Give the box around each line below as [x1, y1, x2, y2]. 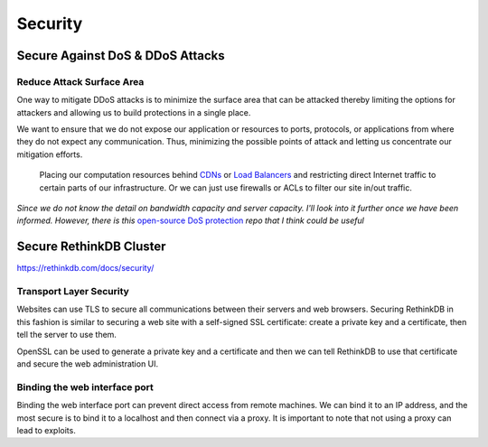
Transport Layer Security [16, 285, 130, 298]
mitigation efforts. [16, 149, 83, 160]
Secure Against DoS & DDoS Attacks [16, 48, 225, 63]
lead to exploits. [16, 424, 76, 435]
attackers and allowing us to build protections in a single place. [16, 107, 251, 117]
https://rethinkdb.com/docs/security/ [16, 263, 155, 274]
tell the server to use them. [16, 330, 117, 340]
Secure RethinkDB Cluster [16, 239, 166, 255]
